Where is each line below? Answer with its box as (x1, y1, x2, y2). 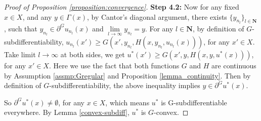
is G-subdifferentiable (161, 97, 227, 107)
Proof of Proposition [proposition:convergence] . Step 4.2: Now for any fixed (4, 2, 239, 12)
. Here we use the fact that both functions (49, 60, 180, 71)
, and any (22, 11, 52, 22)
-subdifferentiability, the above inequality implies (49, 80, 200, 91)
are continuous (211, 60, 256, 71)
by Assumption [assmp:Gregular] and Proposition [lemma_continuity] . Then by (4, 70, 251, 80)
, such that (4, 23, 37, 33)
